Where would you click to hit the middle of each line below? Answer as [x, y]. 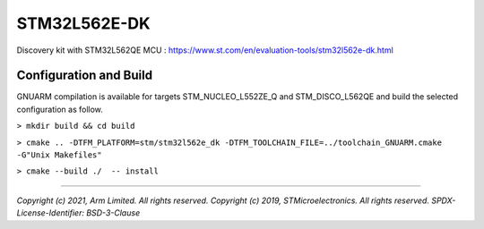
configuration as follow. [60, 109]
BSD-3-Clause [113, 213]
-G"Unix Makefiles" [59, 155]
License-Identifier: [51, 213]
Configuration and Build [84, 76]
